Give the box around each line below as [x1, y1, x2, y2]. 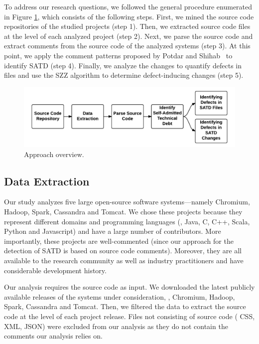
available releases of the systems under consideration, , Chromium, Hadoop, [4, 291, 235, 302]
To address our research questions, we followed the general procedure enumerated [4, 1, 253, 11]
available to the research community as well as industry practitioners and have [4, 255, 244, 265]
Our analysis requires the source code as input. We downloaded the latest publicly [4, 282, 255, 292]
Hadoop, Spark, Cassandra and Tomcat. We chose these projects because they [4, 206, 243, 217]
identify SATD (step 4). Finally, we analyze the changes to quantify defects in [4, 60, 242, 70]
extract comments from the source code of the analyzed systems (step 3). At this [4, 40, 251, 51]
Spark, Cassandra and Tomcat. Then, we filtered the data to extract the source [4, 301, 246, 312]
